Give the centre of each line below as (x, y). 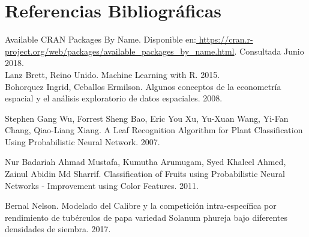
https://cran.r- (226, 39)
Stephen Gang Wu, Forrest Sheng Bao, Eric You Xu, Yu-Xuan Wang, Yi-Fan (147, 118)
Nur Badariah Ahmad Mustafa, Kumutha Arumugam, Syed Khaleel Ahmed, (145, 162)
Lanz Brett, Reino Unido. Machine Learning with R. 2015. (112, 74)
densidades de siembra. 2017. (58, 229)
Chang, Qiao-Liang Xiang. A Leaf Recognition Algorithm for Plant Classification (154, 130)
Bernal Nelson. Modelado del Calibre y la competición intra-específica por (141, 205)
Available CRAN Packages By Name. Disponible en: (101, 39)
